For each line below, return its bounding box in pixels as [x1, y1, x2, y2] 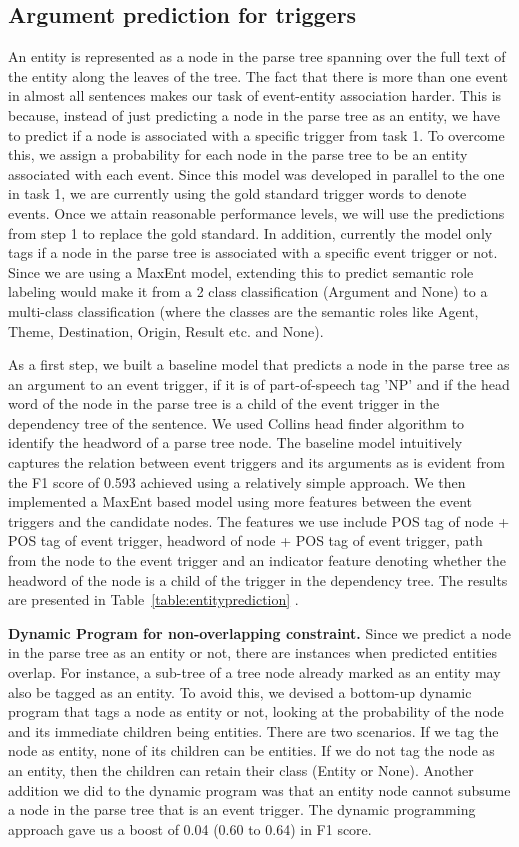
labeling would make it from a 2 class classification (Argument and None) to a [8, 281, 488, 302]
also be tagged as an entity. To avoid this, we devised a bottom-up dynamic [8, 681, 472, 702]
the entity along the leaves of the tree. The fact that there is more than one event [8, 65, 508, 86]
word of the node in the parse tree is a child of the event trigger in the [8, 393, 440, 414]
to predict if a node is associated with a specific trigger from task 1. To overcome [8, 124, 505, 145]
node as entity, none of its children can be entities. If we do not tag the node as [8, 740, 495, 761]
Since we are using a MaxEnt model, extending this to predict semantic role [8, 261, 474, 282]
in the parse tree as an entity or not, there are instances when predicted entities [8, 642, 498, 663]
